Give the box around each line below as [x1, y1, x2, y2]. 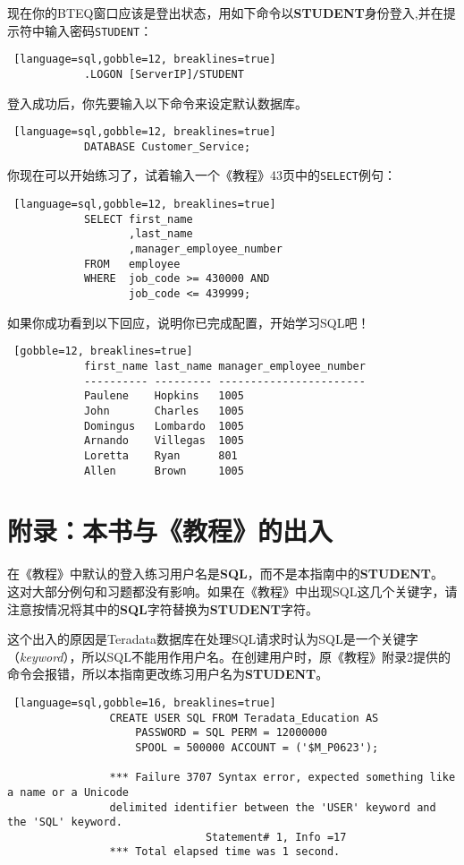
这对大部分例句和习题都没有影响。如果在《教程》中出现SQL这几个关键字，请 [7, 581, 458, 600]
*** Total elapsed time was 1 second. [109, 845, 341, 859]
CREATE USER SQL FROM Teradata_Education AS [109, 711, 379, 724]
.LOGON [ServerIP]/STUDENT [83, 67, 244, 81]
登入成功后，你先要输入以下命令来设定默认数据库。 [7, 93, 308, 112]
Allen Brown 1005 [83, 464, 244, 477]
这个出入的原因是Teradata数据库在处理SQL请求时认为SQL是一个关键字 [7, 629, 418, 648]
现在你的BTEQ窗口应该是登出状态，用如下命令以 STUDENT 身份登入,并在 [7, 4, 443, 21]
